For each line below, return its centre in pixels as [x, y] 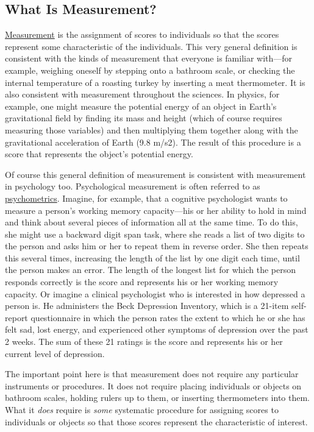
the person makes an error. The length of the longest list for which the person [150, 270]
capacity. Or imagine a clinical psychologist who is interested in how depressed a [155, 293]
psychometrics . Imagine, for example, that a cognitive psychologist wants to [146, 198]
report [16, 317]
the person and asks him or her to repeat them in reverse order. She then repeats [157, 246]
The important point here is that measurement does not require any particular [152, 374]
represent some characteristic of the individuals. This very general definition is [151, 46]
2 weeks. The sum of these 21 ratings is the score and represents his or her [144, 342]
